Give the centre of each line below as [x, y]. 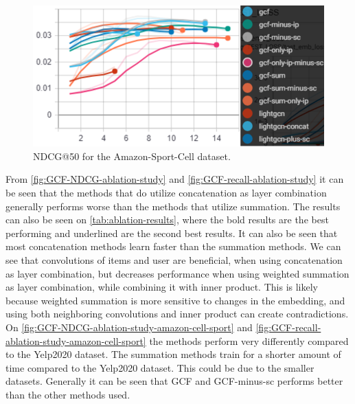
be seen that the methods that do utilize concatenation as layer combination [166, 193]
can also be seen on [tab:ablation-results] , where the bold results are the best [167, 220]
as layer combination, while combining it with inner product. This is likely [162, 287]
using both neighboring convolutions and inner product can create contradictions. [177, 314]
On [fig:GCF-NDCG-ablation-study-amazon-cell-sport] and [129, 327]
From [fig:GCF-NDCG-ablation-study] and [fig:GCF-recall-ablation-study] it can [175, 179]
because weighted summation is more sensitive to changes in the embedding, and [175, 300]
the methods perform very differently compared [249, 340]
